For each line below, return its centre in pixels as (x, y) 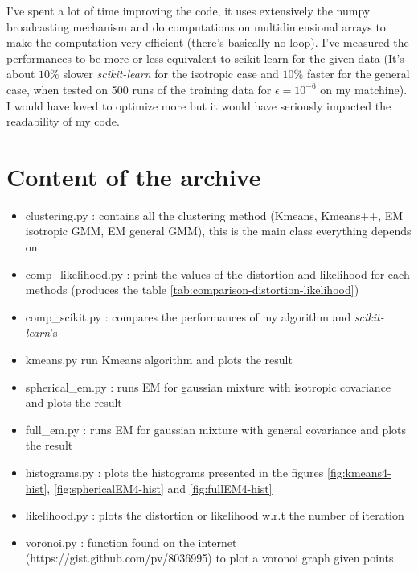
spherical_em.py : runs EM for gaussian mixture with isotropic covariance (208, 386)
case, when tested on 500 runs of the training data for (139, 89)
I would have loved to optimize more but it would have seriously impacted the (199, 105)
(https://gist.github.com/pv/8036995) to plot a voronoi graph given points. (211, 558)
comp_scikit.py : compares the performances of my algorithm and (188, 316)
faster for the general (358, 74)
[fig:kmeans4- (359, 472)
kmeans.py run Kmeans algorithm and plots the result (159, 360)
